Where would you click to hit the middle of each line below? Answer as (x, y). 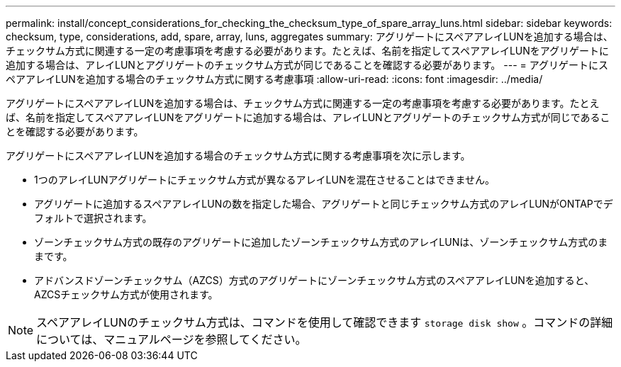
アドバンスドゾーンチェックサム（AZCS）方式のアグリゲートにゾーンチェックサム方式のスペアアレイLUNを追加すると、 (314, 280)
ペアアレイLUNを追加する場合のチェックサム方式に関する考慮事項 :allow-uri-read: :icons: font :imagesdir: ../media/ (274, 79)
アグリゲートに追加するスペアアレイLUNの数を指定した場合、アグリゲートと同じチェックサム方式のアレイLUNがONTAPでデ (324, 204)
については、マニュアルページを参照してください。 (172, 339)
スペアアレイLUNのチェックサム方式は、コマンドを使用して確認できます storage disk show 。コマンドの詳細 (325, 322)
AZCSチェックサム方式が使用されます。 (126, 294)
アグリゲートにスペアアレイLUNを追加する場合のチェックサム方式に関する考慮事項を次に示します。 (238, 156)
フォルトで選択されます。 (93, 218)
